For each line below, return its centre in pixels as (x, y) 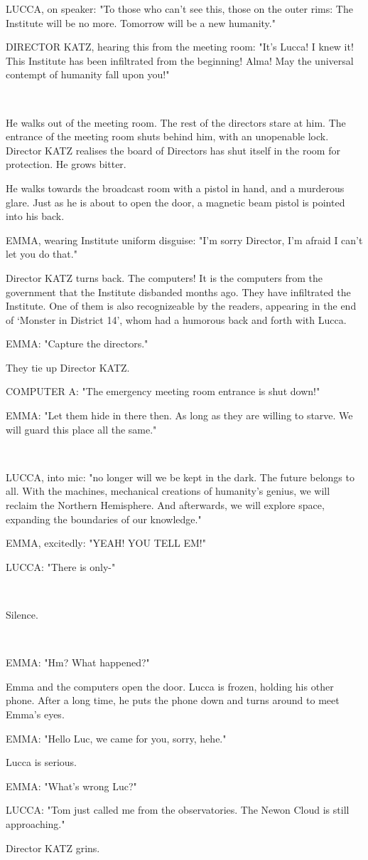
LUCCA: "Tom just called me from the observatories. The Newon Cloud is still (178, 810)
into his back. (35, 216)
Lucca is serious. (42, 762)
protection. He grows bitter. (66, 164)
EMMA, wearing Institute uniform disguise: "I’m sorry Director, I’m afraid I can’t (184, 240)
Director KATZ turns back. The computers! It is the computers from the (164, 277)
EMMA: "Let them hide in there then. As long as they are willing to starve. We (179, 415)
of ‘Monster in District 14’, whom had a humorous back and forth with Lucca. (176, 319)
